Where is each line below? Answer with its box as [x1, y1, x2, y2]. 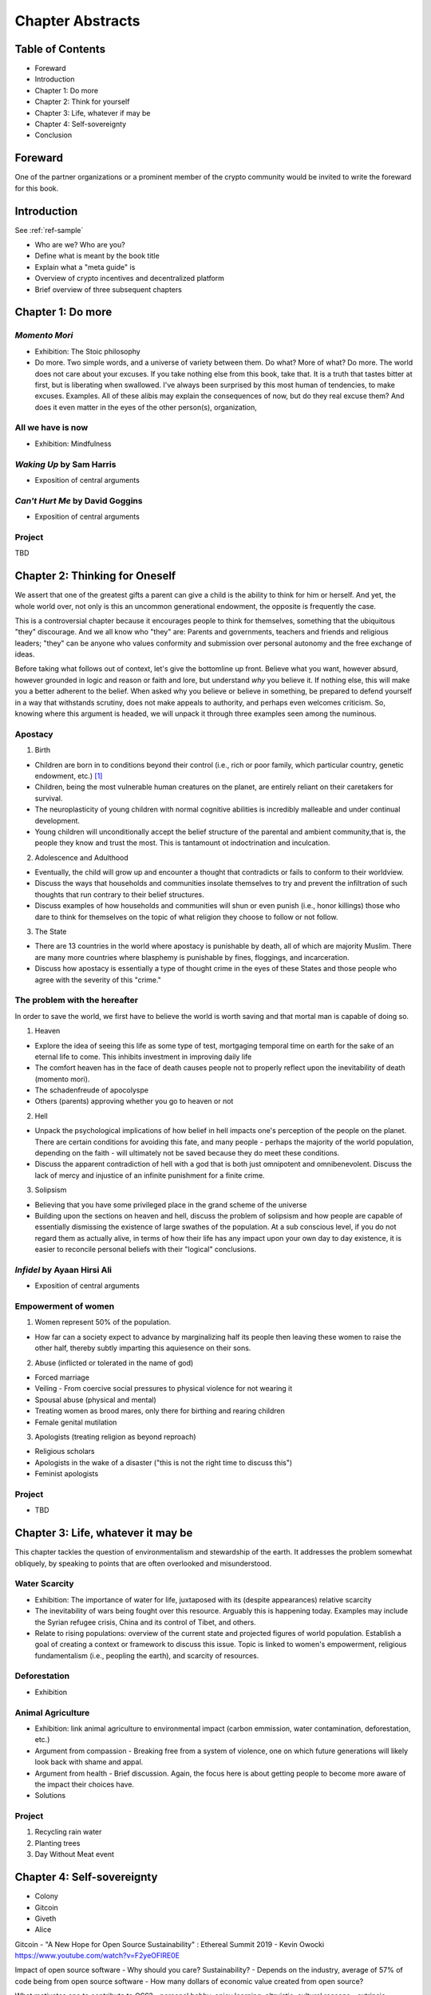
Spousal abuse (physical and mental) [34, 1395, 157, 1404]
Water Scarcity [14, 1578, 75, 1590]
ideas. [14, 650, 35, 659]
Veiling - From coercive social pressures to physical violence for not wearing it [34, 1384, 293, 1393]
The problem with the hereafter [14, 994, 139, 1005]
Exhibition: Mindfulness [34, 439, 112, 448]
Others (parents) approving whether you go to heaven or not [34, 1096, 234, 1106]
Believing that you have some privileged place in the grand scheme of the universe [34, 1199, 307, 1209]
